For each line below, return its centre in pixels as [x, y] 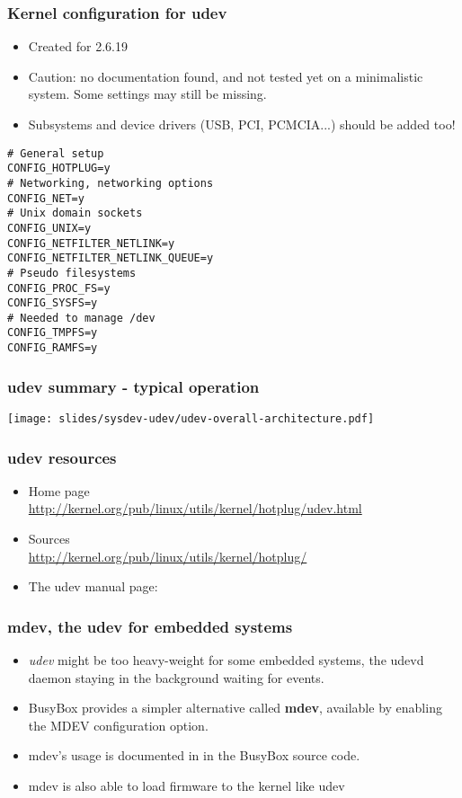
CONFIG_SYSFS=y [53, 303]
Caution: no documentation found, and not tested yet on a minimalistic [226, 76]
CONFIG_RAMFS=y [53, 348]
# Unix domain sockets [75, 213]
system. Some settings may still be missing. [147, 94]
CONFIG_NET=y [46, 198]
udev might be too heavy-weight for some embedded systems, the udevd [226, 660]
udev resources [62, 457]
